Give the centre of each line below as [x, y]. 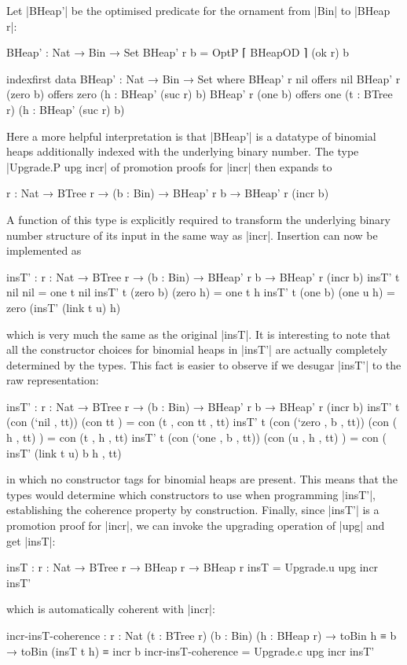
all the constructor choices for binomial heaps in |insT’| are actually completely [197, 349]
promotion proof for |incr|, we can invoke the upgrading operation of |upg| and [196, 525]
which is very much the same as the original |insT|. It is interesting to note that [198, 334]
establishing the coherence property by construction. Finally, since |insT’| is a [193, 510]
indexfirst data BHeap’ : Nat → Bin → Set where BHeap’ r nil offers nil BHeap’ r [203, 78]
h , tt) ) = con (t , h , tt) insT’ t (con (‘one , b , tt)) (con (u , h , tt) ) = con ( [196, 437]
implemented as [44, 250]
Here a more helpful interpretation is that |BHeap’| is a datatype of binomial [191, 136]
